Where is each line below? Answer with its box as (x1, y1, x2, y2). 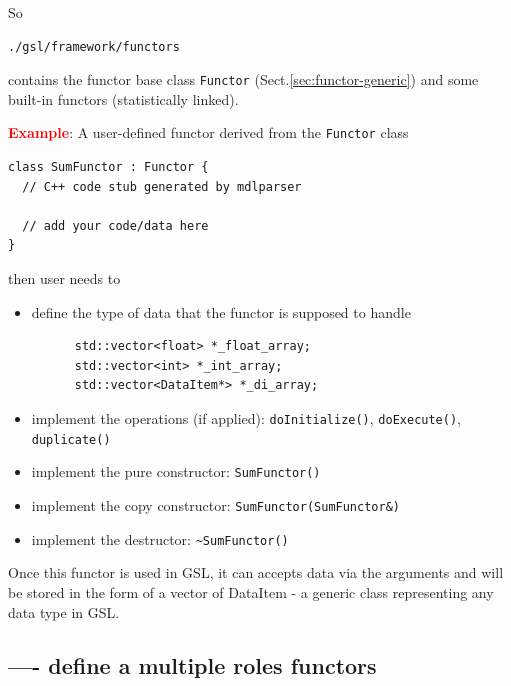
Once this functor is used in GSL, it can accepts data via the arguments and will (8, 562, 504, 583)
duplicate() (31, 432, 111, 447)
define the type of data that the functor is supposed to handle (31, 301, 411, 322)
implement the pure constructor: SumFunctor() (31, 461, 321, 482)
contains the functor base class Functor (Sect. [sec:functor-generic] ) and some (8, 69, 479, 90)
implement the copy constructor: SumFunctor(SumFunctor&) (31, 495, 400, 515)
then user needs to (8, 268, 121, 289)
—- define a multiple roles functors (8, 650, 377, 681)
